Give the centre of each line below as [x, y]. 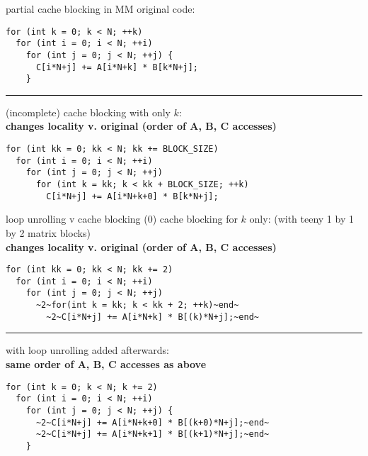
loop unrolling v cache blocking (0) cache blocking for [122, 219]
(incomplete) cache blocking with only [88, 112]
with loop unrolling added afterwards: [87, 350]
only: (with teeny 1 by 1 [301, 219]
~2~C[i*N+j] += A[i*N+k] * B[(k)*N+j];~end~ [153, 317]
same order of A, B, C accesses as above [106, 364]
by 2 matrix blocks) [48, 232]
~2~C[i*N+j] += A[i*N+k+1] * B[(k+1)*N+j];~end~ [153, 434]
